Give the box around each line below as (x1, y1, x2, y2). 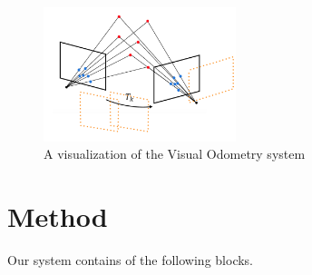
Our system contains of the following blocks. (7, 250, 254, 269)
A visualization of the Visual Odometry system (44, 144, 306, 163)
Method (7, 197, 108, 234)
